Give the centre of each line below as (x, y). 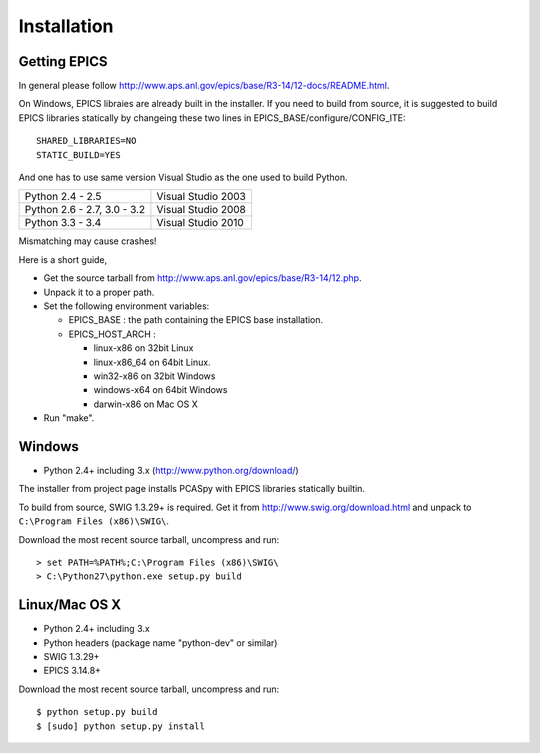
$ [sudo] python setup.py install (120, 726)
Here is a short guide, (63, 259)
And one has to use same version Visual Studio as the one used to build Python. (183, 177)
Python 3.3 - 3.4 (63, 223)
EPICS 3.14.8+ (72, 671)
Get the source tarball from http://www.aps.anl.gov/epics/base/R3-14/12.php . (202, 278)
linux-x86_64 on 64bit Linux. (152, 362)
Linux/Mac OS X (70, 605)
